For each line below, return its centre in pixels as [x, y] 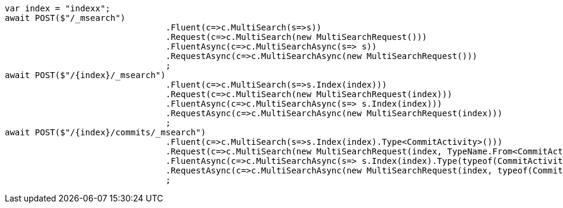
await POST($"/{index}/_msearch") [85, 75]
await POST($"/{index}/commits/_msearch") [106, 132]
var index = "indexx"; [58, 8]
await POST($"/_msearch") [65, 18]
